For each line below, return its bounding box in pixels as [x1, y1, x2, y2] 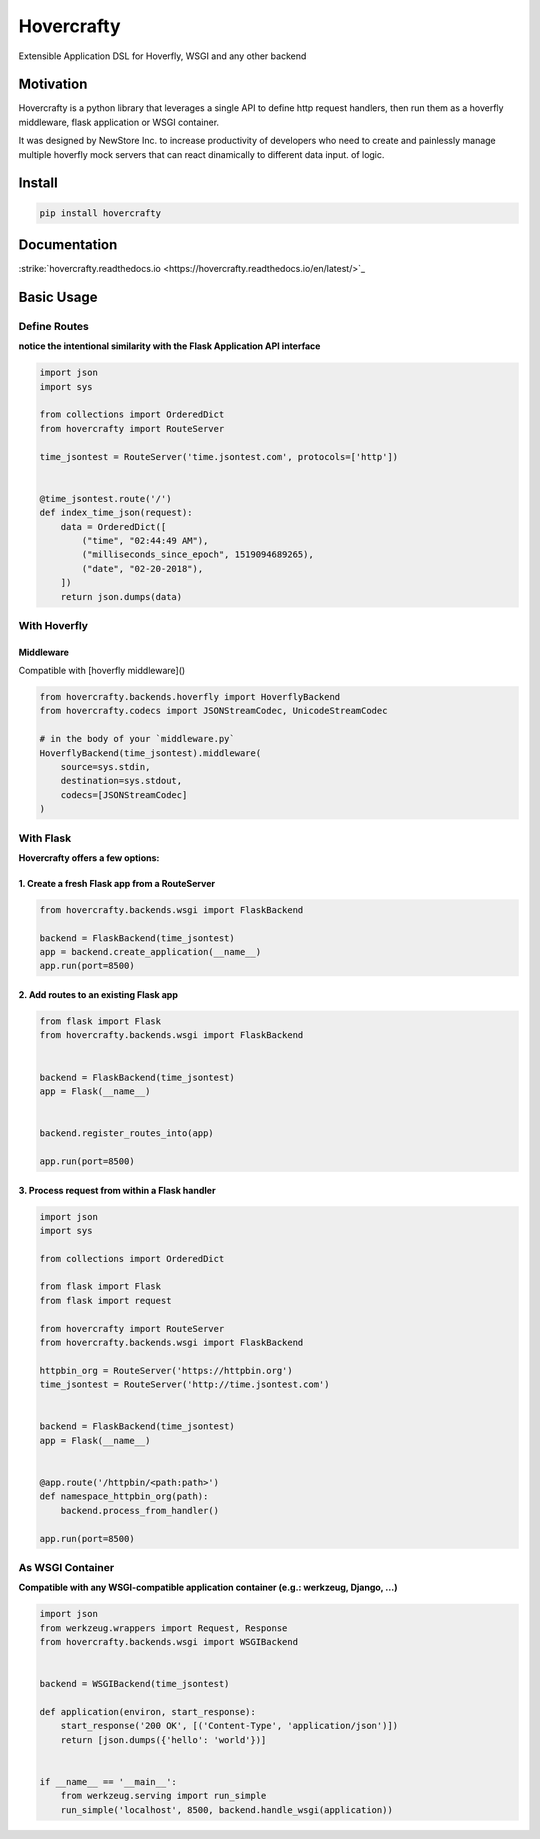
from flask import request [39, 1295, 172, 1306]
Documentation [18, 236, 118, 254]
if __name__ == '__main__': [39, 1776, 177, 1787]
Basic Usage [18, 288, 98, 305]
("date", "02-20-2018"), [81, 563, 204, 574]
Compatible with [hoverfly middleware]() [18, 665, 186, 677]
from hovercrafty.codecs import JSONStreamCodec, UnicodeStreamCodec [39, 705, 388, 717]
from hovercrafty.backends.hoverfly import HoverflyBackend [39, 691, 341, 703]
